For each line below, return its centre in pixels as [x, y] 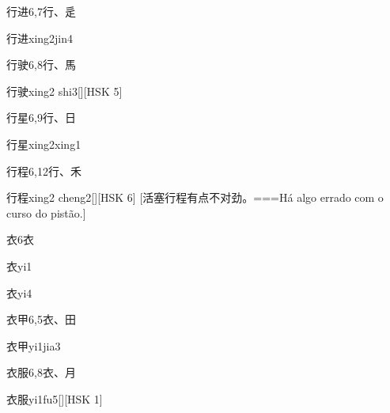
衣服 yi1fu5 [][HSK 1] [55, 398]
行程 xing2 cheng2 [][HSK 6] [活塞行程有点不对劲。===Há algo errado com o [195, 197]
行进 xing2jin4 [40, 38]
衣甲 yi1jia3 [34, 345]
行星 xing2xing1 [44, 144]
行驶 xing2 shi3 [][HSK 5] [64, 91]
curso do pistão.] [46, 212]
